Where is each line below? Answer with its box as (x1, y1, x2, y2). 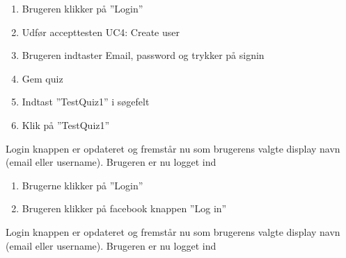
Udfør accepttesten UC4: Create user (22, 24, 180, 39)
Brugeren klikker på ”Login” (22, 1, 143, 15)
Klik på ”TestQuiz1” (22, 117, 110, 132)
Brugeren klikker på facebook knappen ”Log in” (22, 201, 227, 216)
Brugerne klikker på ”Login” (22, 178, 143, 192)
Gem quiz (22, 71, 63, 85)
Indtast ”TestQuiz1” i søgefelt (22, 94, 150, 109)
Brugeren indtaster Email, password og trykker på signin (22, 48, 265, 62)
